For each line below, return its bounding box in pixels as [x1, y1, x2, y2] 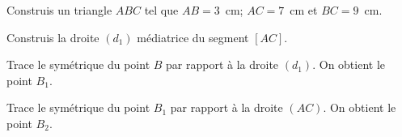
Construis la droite [6, 28, 99, 45]
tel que [144, 2, 179, 18]
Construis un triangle [6, 2, 112, 18]
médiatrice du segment [137, 28, 249, 45]
